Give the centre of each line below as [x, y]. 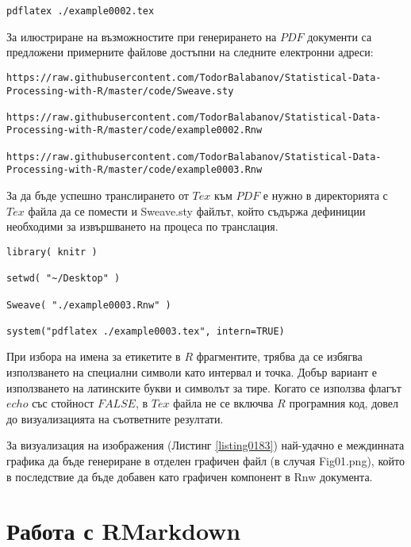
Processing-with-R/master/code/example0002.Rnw [134, 130]
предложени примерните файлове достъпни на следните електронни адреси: [190, 52]
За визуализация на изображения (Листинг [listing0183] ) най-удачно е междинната [205, 445]
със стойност [63, 403]
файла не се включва [223, 403]
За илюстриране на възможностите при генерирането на [142, 36]
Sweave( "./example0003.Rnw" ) [89, 305]
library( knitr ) [52, 252]
